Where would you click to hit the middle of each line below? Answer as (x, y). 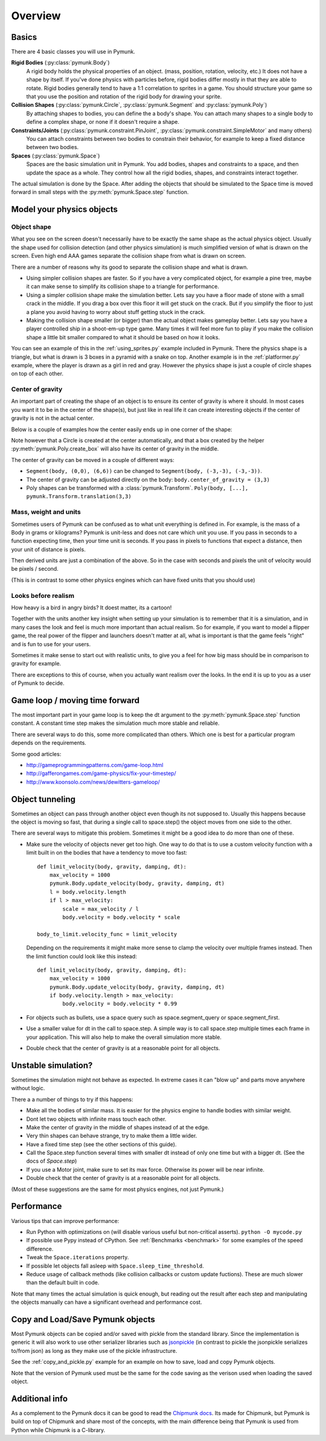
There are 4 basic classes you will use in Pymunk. (73, 52)
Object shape (31, 227)
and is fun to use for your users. (51, 644)
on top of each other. (37, 374)
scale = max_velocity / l (101, 909)
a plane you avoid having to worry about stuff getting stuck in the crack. (116, 312)
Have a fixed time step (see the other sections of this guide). (101, 1144)
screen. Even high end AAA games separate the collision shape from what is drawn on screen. (129, 256)
